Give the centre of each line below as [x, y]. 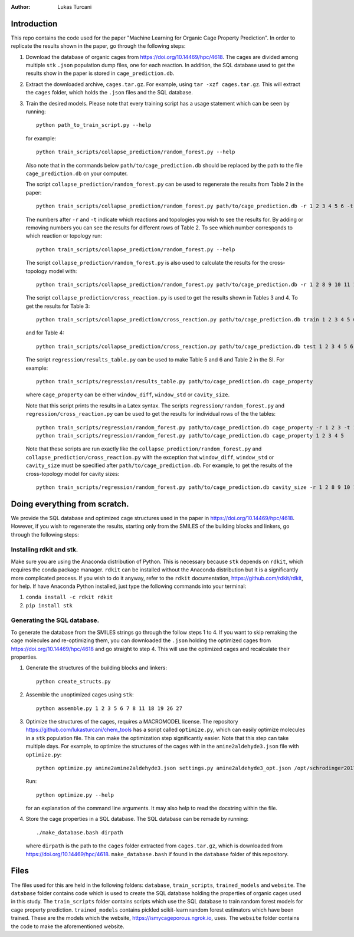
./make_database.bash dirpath [80, 832]
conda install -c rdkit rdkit [69, 597]
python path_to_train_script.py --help [94, 125]
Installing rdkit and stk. [45, 550]
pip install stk [49, 605]
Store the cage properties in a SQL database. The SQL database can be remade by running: [137, 819]
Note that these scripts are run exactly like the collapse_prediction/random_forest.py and [144, 449]
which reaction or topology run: [64, 236]
